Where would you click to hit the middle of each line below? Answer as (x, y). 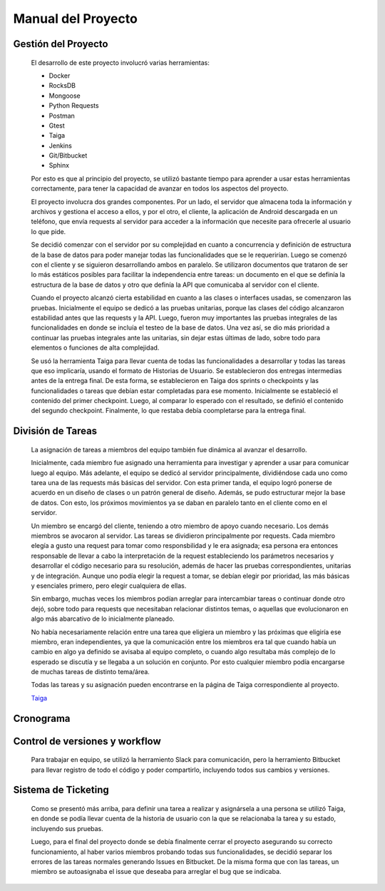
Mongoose (65, 96)
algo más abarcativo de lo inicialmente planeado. (103, 619)
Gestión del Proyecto (61, 44)
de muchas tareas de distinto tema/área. (90, 672)
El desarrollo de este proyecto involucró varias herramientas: (120, 62)
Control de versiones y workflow (87, 741)
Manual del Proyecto (76, 19)
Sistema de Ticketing (61, 790)
